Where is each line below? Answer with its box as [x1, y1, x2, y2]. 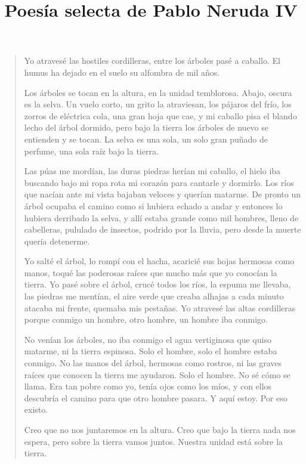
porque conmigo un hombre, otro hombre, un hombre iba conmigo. [24, 313, 268, 326]
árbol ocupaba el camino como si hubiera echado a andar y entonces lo [24, 199, 283, 212]
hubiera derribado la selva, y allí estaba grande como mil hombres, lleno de [24, 211, 299, 224]
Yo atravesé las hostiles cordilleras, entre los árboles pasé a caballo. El [24, 54, 280, 67]
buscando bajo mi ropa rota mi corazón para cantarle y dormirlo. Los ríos [24, 176, 294, 188]
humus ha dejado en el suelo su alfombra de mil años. [24, 66, 220, 78]
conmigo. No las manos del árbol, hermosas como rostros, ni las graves [24, 357, 282, 369]
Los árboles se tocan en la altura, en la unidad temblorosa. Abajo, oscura [24, 86, 292, 98]
